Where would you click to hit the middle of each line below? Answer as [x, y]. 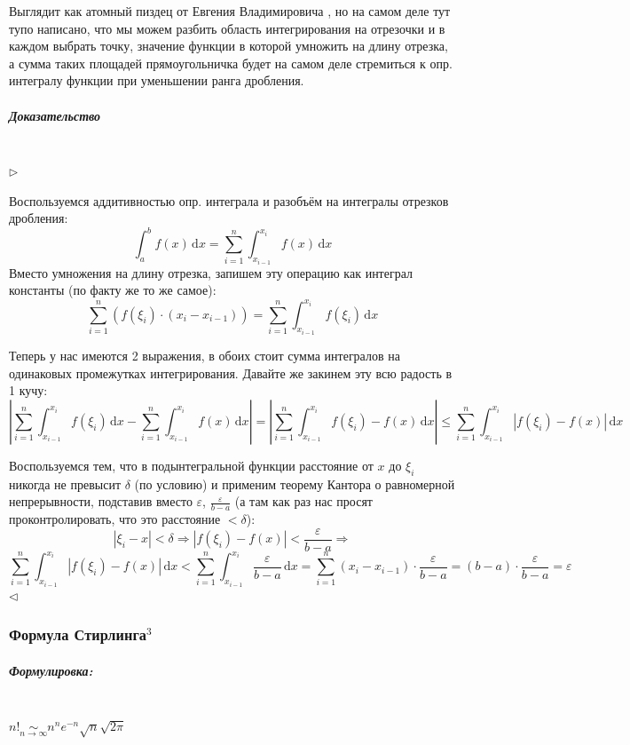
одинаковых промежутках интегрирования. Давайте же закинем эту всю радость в [231, 372]
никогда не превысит [65, 483]
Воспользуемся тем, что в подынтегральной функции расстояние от [191, 465]
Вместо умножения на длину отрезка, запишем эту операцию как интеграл [211, 272]
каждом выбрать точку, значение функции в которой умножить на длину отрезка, [228, 46]
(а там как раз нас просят [303, 501]
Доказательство [55, 115]
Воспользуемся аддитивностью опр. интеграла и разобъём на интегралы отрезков [229, 200]
